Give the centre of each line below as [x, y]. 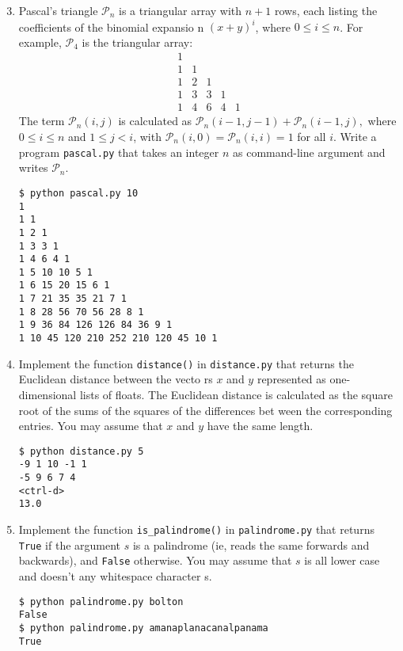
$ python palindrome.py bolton [101, 602]
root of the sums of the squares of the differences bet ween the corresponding [205, 410]
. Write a [355, 137]
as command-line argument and [309, 152]
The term [42, 121]
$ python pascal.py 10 [78, 193]
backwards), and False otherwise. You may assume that [155, 560]
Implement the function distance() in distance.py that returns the [186, 363]
